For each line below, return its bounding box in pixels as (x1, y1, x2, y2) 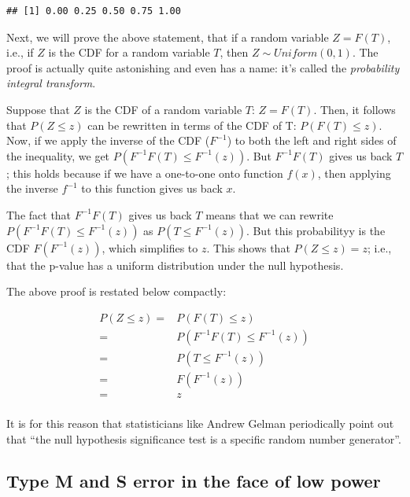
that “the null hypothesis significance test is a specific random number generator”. (6, 430, 401, 447)
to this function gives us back (81, 180, 223, 197)
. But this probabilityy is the (246, 222, 386, 238)
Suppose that (6, 101, 70, 117)
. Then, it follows (313, 101, 396, 117)
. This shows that (206, 239, 290, 256)
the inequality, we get (6, 147, 110, 164)
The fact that (6, 206, 72, 223)
